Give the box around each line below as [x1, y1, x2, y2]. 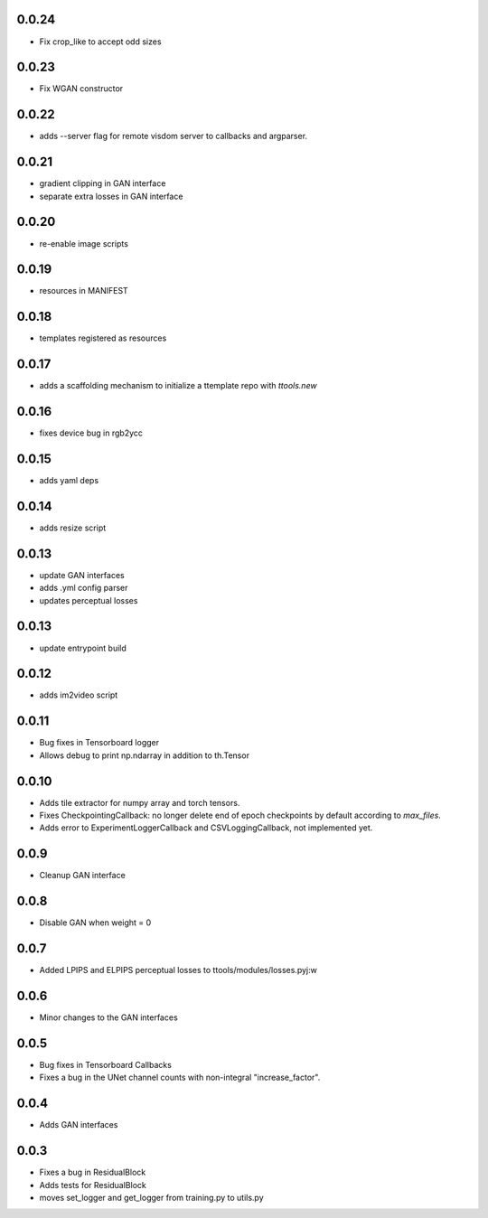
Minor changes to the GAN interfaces [39, 1012, 178, 1023]
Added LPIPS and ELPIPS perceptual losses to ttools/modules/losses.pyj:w [39, 965, 318, 976]
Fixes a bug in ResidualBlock [39, 1166, 146, 1178]
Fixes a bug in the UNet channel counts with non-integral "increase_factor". [39, 1072, 321, 1083]
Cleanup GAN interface [39, 870, 126, 881]
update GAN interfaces [39, 569, 126, 580]
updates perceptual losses [39, 595, 138, 605]
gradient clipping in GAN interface [39, 178, 166, 189]
